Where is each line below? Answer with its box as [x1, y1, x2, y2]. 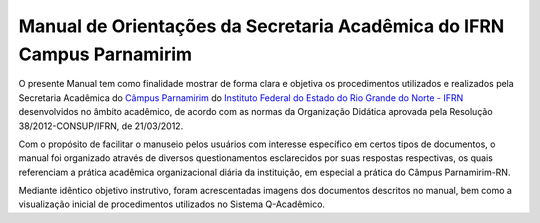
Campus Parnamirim [18, 43, 193, 65]
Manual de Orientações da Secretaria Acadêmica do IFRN [18, 15, 505, 37]
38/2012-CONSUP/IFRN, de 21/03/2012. [18, 120, 184, 132]
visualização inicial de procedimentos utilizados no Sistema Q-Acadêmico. [18, 198, 325, 210]
